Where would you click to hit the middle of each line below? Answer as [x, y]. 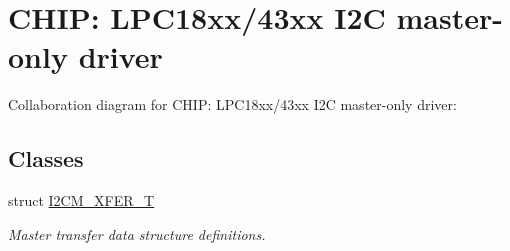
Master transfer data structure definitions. [137, 233]
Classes [46, 158]
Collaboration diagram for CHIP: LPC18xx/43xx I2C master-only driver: [232, 104]
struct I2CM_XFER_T [81, 200]
